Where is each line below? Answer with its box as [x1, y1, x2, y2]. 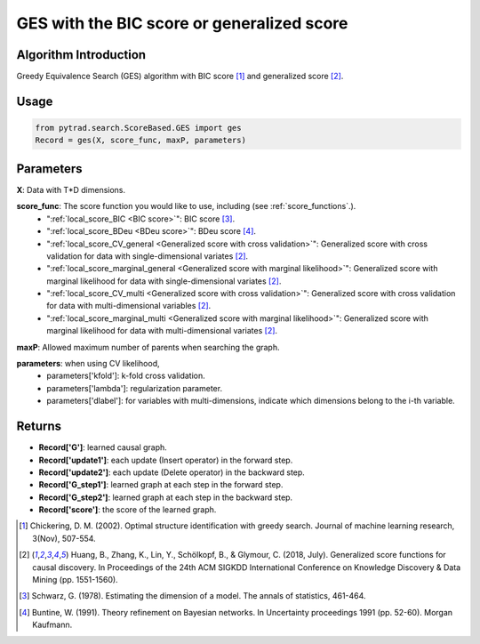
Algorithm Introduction [16, 47, 147, 62]
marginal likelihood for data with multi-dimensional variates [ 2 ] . [46, 326, 278, 336]
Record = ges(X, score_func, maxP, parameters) [35, 135, 246, 146]
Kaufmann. [32, 619, 73, 631]
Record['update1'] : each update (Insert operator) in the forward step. [38, 455, 293, 465]
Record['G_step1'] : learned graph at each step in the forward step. [38, 479, 284, 490]
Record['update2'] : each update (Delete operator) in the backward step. [38, 467, 306, 478]
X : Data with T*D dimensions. [16, 184, 126, 195]
